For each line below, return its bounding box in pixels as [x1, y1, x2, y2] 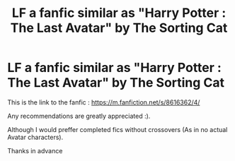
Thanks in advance [7, 146, 63, 155]
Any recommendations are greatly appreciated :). [7, 112, 151, 120]
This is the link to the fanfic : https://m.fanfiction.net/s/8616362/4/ [7, 97, 200, 107]
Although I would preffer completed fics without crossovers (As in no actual [7, 125, 228, 133]
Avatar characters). [7, 133, 64, 141]
